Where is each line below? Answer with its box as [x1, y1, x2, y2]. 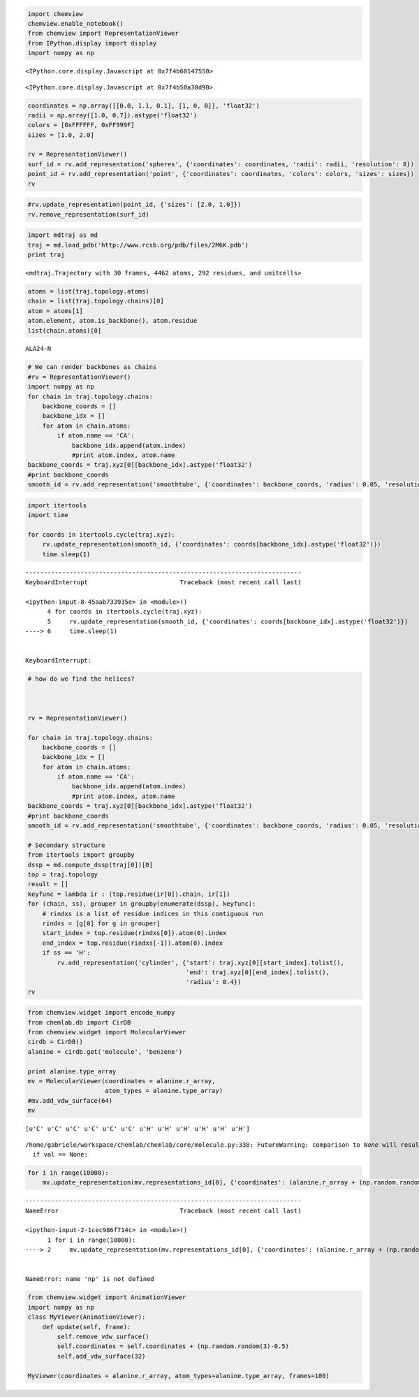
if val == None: [32, 1150, 89, 1158]
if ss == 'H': [42, 949, 91, 957]
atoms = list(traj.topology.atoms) [27, 287, 149, 295]
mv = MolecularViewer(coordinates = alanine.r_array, [27, 1077, 216, 1085]
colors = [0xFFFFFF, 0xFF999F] [27, 121, 135, 129]
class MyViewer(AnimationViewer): [27, 1313, 146, 1321]
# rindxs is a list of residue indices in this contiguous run [42, 909, 264, 918]
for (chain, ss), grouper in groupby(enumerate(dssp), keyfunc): [27, 900, 256, 908]
